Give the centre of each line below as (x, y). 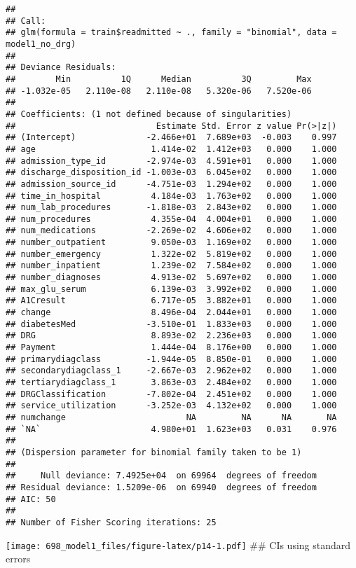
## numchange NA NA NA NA (171, 417)
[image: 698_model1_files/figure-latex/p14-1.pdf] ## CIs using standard (178, 545)
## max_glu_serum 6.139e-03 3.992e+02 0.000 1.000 (171, 289)
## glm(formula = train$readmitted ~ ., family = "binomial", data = (171, 33)
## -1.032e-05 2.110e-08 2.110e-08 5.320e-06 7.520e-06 (159, 91)
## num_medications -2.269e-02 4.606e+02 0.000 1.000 (171, 231)
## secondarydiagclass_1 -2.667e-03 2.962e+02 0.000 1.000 (171, 371)
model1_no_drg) (41, 44)
